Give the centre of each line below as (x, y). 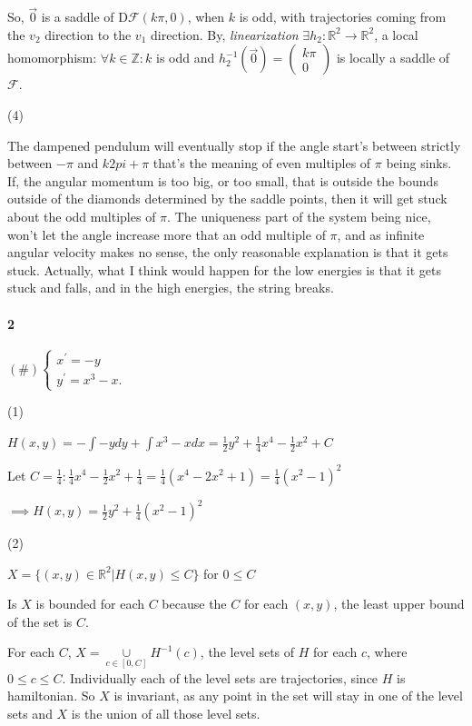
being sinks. (419, 163)
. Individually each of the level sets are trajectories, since (220, 677)
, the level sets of (247, 652)
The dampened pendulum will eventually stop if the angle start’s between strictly (234, 145)
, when (206, 17)
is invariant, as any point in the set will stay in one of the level (288, 696)
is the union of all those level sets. (166, 713)
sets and (30, 713)
